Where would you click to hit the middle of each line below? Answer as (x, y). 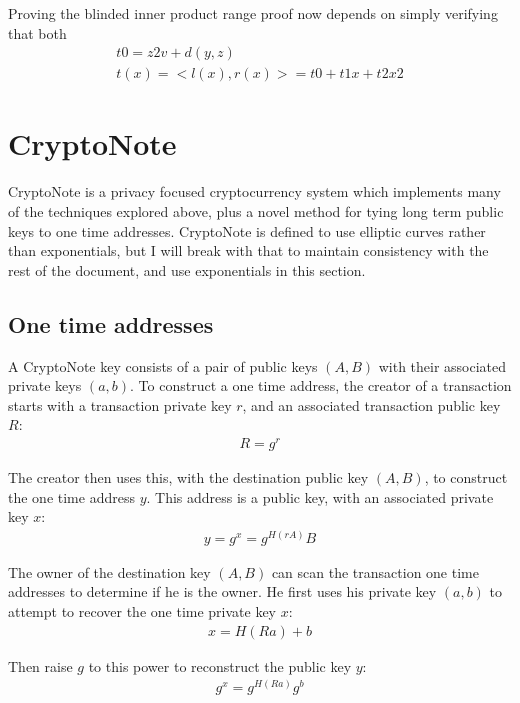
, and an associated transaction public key (371, 404)
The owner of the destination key (109, 571)
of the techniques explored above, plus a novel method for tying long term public (256, 210)
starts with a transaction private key (120, 404)
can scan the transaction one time (375, 571)
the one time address (71, 496)
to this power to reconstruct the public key (220, 665)
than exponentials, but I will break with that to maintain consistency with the (248, 250)
